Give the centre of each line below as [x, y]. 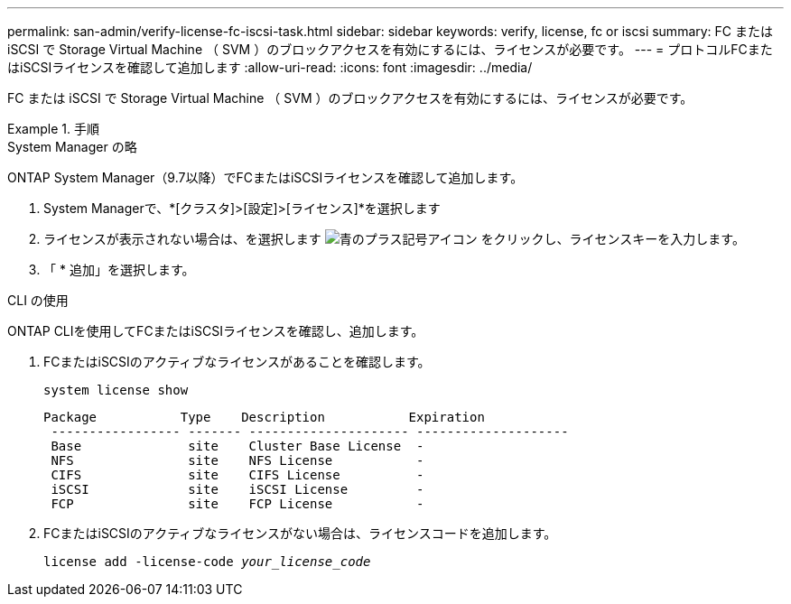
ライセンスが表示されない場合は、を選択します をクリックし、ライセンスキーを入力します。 [394, 239]
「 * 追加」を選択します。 [119, 269]
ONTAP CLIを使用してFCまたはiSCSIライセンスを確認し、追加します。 [216, 331]
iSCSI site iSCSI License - [237, 489]
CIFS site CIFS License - [237, 475]
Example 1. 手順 [53, 129]
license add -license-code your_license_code [207, 562]
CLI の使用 [38, 300]
